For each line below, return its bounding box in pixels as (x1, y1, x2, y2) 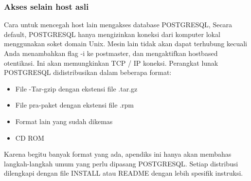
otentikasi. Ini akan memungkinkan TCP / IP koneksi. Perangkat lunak (4, 57, 218, 68)
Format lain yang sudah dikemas (15, 116, 113, 126)
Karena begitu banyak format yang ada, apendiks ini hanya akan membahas (4, 149, 232, 159)
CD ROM (15, 132, 44, 143)
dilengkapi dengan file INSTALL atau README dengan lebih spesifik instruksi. (4, 168, 243, 178)
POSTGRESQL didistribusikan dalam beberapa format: (4, 67, 172, 77)
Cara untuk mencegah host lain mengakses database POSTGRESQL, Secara (4, 19, 233, 30)
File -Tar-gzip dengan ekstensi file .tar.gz (15, 83, 138, 93)
